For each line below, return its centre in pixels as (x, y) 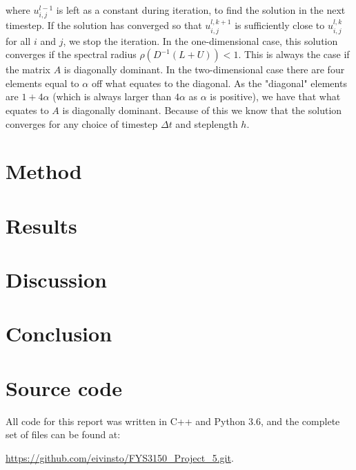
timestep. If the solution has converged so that (104, 25)
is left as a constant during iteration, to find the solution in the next (201, 10)
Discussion (56, 280)
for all (18, 40)
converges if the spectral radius (71, 54)
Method (44, 171)
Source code (64, 387)
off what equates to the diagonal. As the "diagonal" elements (219, 83)
